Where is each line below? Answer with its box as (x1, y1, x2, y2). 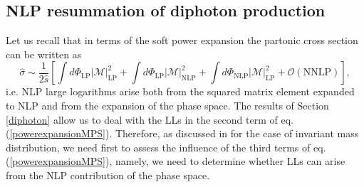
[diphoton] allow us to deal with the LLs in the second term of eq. (6, 112, 293, 127)
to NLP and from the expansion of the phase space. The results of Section (6, 97, 329, 112)
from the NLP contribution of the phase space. (6, 167, 210, 182)
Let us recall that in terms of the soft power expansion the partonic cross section (6, 33, 358, 48)
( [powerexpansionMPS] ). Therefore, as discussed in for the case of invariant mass (6, 126, 359, 141)
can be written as (6, 46, 82, 61)
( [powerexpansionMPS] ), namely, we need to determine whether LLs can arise (6, 154, 345, 169)
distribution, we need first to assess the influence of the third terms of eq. (6, 139, 326, 154)
